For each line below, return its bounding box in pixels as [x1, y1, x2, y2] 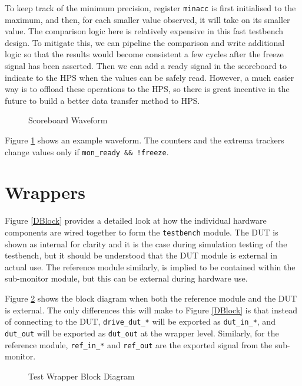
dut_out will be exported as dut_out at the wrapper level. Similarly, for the [5, 326, 279, 339]
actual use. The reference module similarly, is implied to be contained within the [5, 260, 296, 273]
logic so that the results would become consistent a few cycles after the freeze [5, 48, 284, 60]
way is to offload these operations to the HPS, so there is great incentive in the [5, 83, 290, 95]
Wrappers [5, 180, 85, 204]
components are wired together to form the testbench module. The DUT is [5, 225, 278, 238]
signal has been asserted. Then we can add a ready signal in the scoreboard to [5, 60, 287, 72]
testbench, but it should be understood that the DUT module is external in [5, 249, 278, 261]
